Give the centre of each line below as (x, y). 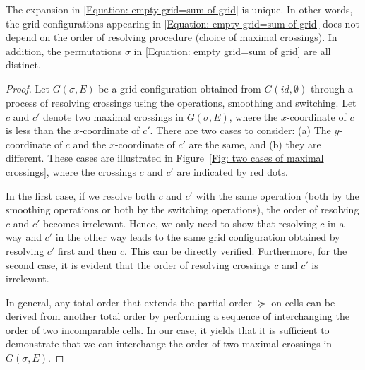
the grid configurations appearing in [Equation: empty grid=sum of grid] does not (182, 23)
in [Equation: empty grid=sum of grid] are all (232, 50)
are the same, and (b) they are (255, 144)
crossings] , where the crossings (71, 171)
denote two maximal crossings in (114, 116)
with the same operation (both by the (277, 195)
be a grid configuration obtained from (180, 88)
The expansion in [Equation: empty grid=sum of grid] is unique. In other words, (179, 9)
